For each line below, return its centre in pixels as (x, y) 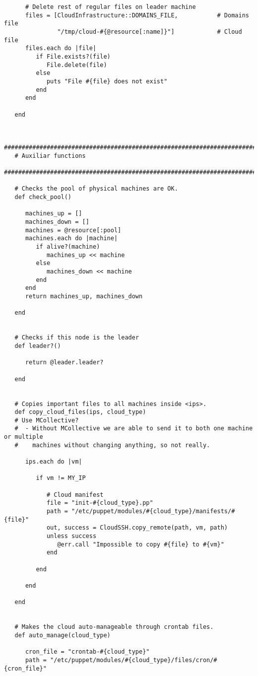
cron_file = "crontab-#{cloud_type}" (87, 652)
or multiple (24, 437)
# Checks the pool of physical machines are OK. (96, 189)
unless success (71, 536)
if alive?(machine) (68, 247)
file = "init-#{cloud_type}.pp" (100, 503)
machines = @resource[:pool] (73, 230)
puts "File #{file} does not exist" (107, 81)
